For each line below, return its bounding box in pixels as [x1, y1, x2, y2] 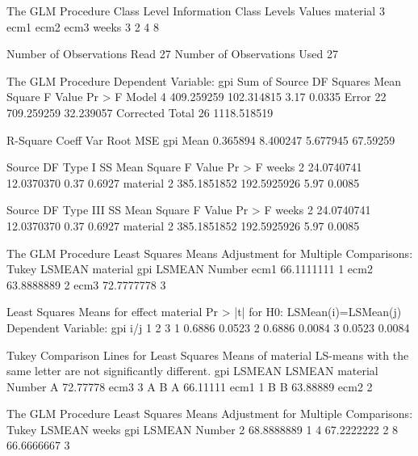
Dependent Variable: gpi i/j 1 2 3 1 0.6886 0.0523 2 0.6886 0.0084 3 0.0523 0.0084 [6, 319, 410, 336]
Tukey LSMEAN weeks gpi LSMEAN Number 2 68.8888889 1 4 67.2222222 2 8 [6, 420, 399, 437]
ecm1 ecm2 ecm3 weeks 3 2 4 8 [6, 18, 159, 35]
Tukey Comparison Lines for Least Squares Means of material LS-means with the [6, 346, 409, 363]
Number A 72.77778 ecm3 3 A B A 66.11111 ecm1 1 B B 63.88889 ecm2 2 [6, 378, 373, 395]
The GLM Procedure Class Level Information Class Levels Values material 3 [6, 2, 385, 19]
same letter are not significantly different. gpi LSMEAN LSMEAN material [6, 362, 378, 379]
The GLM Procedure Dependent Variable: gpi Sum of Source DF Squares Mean [6, 72, 402, 89]
